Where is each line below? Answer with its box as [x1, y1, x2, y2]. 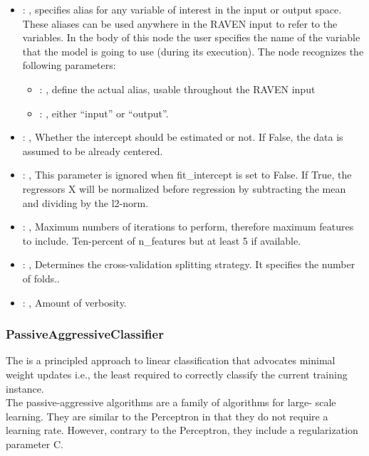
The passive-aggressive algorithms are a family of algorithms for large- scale [6, 395, 336, 410]
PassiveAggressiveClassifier [6, 325, 164, 343]
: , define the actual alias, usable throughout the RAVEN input [39, 81, 316, 96]
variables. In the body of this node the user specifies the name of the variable [22, 30, 360, 45]
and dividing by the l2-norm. [22, 195, 149, 210]
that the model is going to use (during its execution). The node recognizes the [22, 43, 364, 58]
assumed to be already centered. [22, 143, 163, 158]
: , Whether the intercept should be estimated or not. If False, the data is [22, 129, 343, 144]
